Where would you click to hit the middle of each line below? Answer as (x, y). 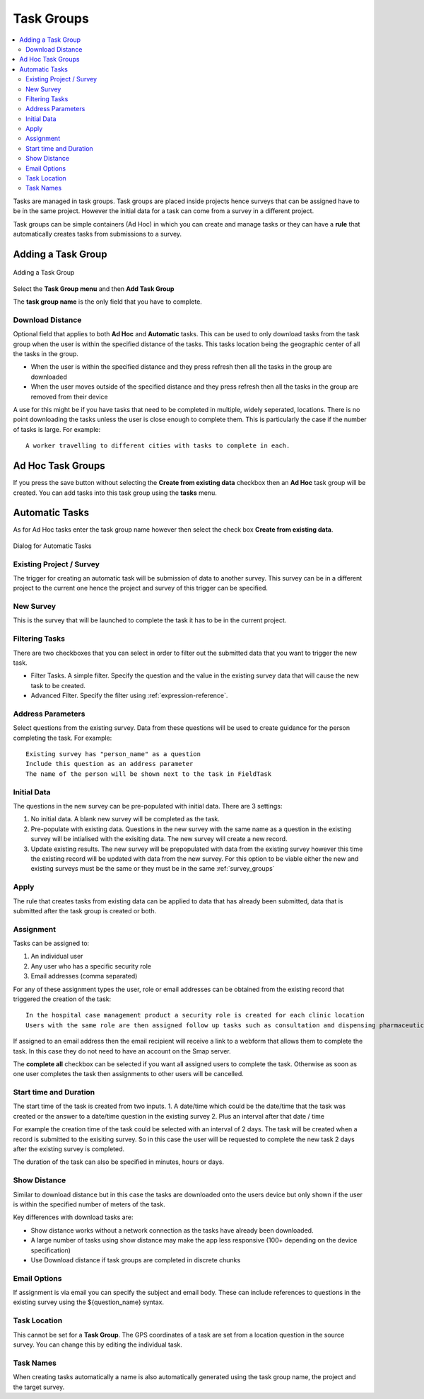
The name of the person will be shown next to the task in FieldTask (149, 774)
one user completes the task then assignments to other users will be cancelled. (128, 1074)
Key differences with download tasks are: (73, 1217)
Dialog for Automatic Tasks (52, 546)
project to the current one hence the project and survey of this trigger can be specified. (140, 588)
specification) (51, 1250)
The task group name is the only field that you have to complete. (108, 302)
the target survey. (39, 1387)
